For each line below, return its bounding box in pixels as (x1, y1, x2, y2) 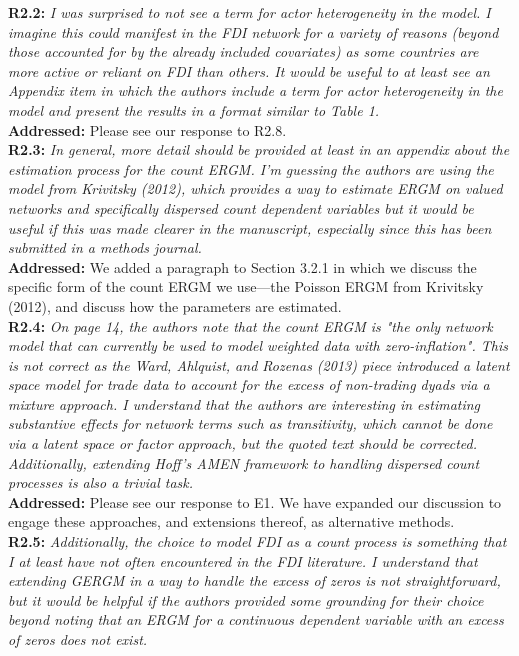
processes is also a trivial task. (8, 472, 194, 493)
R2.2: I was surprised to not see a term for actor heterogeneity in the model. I (8, 2, 491, 22)
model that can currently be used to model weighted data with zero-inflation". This (8, 335, 508, 356)
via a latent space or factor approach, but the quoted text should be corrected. (8, 433, 477, 454)
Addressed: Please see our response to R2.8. (8, 119, 287, 140)
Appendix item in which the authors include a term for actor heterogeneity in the (8, 80, 503, 101)
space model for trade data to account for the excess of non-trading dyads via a (8, 374, 490, 395)
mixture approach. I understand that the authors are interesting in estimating (8, 393, 481, 414)
